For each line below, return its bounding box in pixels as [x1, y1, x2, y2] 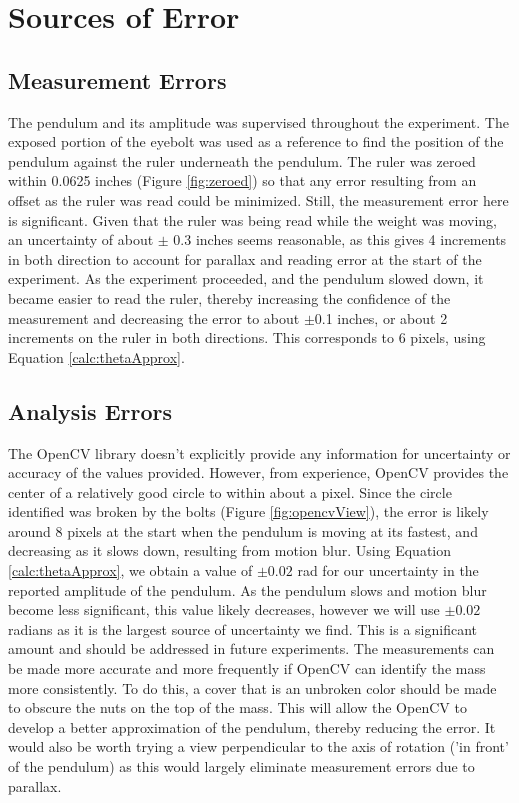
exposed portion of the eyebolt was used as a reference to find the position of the [8, 131, 504, 152]
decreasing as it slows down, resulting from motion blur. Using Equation [8, 540, 452, 561]
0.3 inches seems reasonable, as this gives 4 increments [173, 229, 507, 250]
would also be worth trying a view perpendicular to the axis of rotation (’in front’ [8, 736, 509, 757]
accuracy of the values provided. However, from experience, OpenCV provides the [8, 462, 509, 483]
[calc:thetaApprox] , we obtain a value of [8, 560, 253, 581]
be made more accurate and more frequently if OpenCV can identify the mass [8, 658, 486, 679]
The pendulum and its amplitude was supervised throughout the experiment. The [8, 111, 509, 132]
